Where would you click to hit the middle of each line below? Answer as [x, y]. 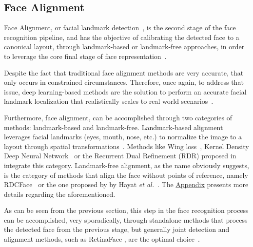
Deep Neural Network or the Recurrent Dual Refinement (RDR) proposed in [120, 156]
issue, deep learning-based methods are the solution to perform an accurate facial [125, 91]
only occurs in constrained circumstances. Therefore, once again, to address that [124, 82]
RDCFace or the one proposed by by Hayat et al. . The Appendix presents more [126, 184]
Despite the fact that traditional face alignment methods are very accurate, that [124, 72]
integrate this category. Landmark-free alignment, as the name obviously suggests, [126, 165]
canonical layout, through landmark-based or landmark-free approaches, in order [124, 47]
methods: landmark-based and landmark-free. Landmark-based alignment [114, 127]
